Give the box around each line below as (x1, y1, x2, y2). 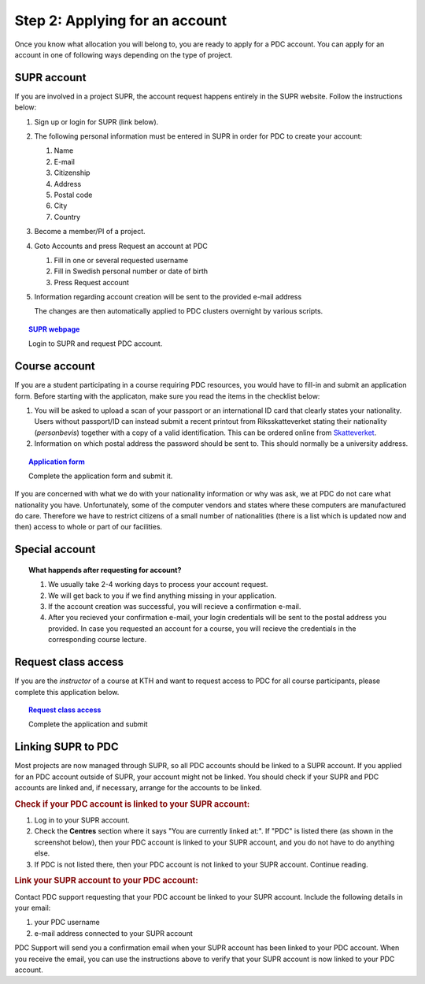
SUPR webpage (28, 324, 80, 334)
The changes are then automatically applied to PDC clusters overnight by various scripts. (34, 306, 323, 316)
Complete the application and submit (28, 719, 148, 729)
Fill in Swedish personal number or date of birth (54, 266, 209, 276)
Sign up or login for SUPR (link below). (34, 117, 159, 126)
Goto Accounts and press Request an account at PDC (34, 241, 209, 251)
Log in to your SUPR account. (34, 815, 130, 825)
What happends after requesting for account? (28, 565, 182, 574)
